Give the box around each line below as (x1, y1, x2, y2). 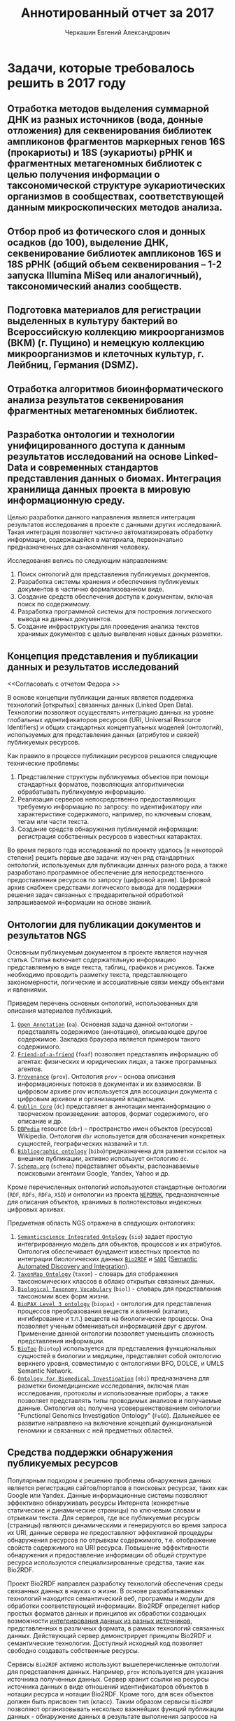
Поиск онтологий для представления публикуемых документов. (17, 570, 211, 578)
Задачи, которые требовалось (7, 60, 195, 76)
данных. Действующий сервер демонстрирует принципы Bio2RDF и (7, 1631, 212, 1640)
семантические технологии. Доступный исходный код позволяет (7, 1639, 204, 1647)
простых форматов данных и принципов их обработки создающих (7, 1609, 206, 1617)
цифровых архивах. (7, 1205, 66, 1214)
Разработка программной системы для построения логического (17, 607, 212, 616)
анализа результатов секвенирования (7, 394, 184, 406)
